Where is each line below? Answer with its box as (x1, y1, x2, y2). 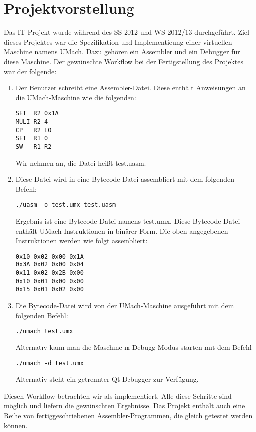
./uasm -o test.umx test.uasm (15, 201, 116, 209)
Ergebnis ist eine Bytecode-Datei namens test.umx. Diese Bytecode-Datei (15, 216, 240, 226)
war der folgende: (4, 66, 57, 76)
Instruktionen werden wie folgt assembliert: (15, 235, 148, 246)
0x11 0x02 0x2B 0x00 (15, 269, 84, 277)
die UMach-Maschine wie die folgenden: (15, 92, 136, 102)
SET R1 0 (15, 135, 48, 142)
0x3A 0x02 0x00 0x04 (15, 261, 84, 268)
